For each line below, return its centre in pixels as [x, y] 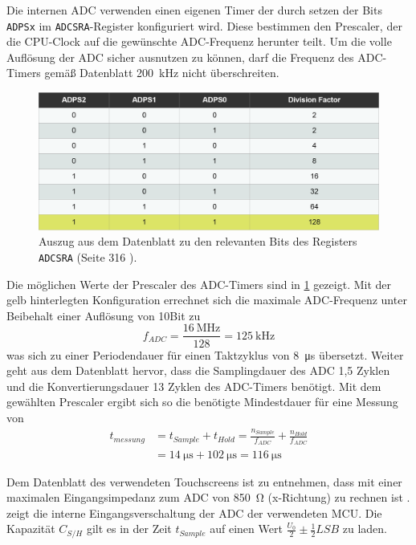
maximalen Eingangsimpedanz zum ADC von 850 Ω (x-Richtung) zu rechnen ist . [208, 497]
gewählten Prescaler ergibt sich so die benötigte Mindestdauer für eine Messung [202, 402]
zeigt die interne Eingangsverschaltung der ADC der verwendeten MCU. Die [194, 512]
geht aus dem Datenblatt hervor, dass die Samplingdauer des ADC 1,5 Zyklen [198, 370]
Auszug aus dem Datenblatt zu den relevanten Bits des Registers [198, 241]
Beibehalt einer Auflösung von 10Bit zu [104, 315]
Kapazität [31, 529]
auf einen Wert [246, 529]
